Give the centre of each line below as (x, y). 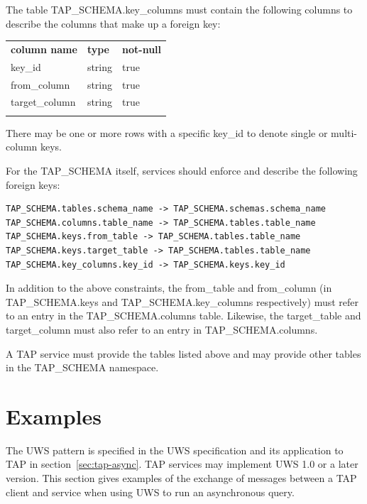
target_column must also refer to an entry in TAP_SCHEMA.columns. (162, 329)
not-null (142, 49)
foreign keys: (33, 184)
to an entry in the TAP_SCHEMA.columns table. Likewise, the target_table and (183, 316)
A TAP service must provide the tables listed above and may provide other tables (183, 353)
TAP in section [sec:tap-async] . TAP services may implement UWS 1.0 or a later (182, 464)
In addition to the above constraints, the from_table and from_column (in (169, 288)
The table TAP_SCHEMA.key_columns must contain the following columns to (179, 9)
